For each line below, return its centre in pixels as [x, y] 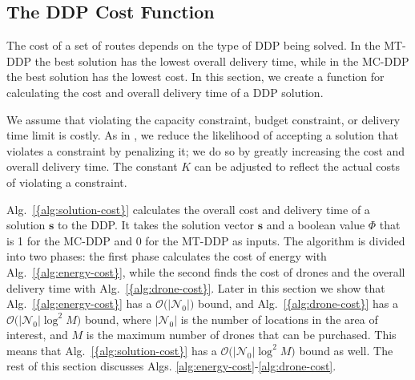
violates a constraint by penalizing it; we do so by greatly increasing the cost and [206, 150]
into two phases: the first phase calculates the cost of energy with [167, 256]
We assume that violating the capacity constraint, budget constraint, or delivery [203, 119]
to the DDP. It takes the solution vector [156, 225]
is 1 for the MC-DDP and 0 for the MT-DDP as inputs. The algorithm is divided [206, 240]
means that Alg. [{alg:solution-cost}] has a [112, 350]
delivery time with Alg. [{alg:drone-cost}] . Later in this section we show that [196, 287]
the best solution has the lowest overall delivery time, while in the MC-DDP [222, 61]
